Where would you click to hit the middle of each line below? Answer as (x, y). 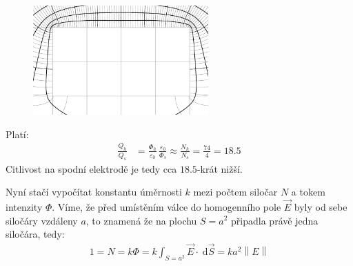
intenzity (24, 206)
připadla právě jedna (275, 220)
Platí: (17, 134)
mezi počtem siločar (235, 192)
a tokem (308, 192)
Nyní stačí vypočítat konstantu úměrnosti (94, 192)
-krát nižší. (220, 168)
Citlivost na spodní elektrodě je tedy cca (91, 168)
